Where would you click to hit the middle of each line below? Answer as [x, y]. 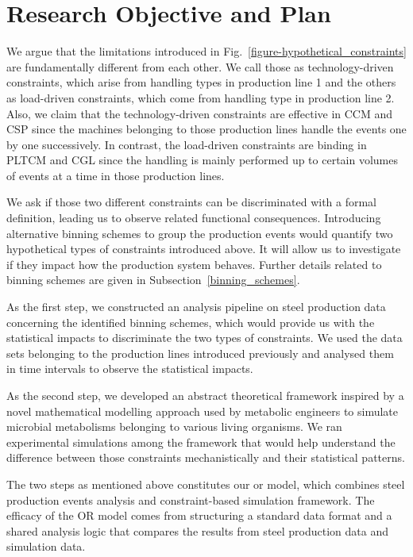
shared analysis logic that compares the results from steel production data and [198, 530]
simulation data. [46, 546]
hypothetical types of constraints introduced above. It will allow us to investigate [204, 249]
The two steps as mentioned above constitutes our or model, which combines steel [206, 484]
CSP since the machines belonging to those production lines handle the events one [206, 129]
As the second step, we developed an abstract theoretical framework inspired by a [205, 395]
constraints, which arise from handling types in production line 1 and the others [201, 82]
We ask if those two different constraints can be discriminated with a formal [192, 202]
